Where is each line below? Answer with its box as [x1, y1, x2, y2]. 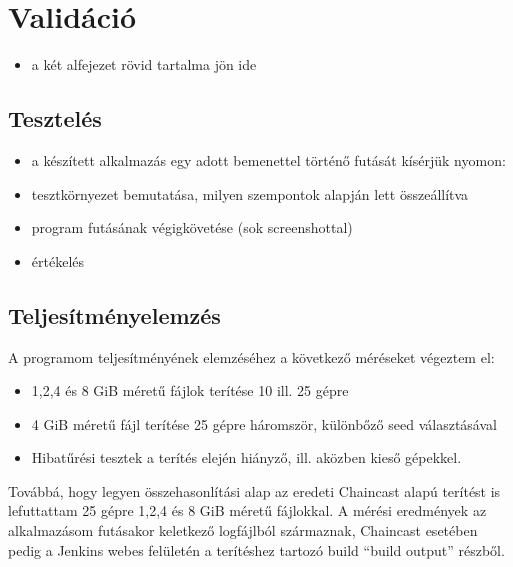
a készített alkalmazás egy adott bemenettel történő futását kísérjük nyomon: [31, 149, 506, 170]
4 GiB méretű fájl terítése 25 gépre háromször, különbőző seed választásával [31, 413, 497, 434]
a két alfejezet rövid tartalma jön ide [31, 54, 257, 75]
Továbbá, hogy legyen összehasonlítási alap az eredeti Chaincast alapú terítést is [8, 480, 501, 501]
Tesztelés [8, 103, 102, 134]
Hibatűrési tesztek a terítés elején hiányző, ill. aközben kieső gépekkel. [31, 447, 462, 468]
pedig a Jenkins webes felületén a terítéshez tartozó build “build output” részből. [8, 539, 505, 560]
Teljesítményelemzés [8, 299, 221, 330]
